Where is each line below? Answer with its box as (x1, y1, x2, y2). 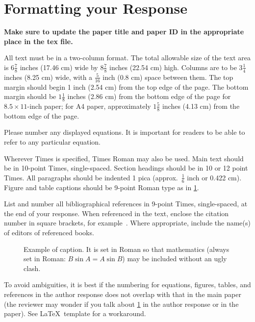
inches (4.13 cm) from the (162, 100, 240, 111)
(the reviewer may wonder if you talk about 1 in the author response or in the (4, 298, 239, 309)
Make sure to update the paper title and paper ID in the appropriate (4, 26, 244, 37)
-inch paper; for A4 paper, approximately (27, 100, 151, 111)
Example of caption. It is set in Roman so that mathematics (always (24, 244, 229, 254)
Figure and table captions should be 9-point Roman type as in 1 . (4, 182, 199, 192)
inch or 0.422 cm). (187, 172, 242, 182)
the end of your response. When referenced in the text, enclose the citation (4, 208, 229, 218)
